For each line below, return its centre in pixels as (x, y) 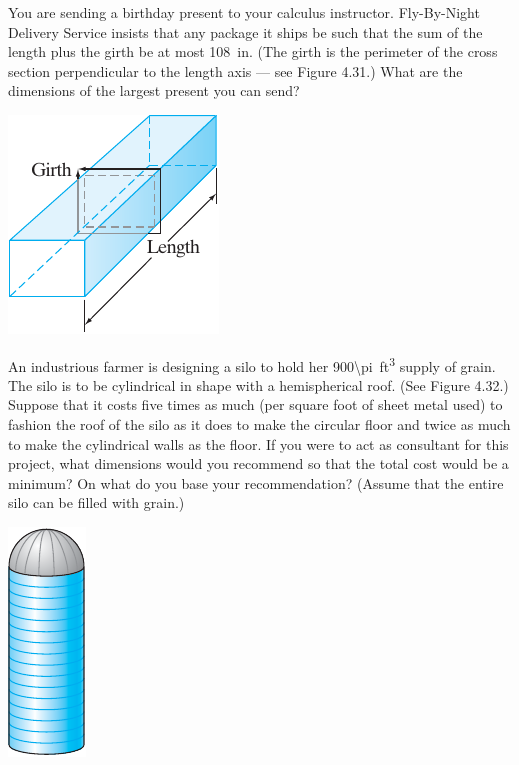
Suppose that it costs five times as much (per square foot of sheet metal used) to (255, 404)
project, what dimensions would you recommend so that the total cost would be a (258, 463)
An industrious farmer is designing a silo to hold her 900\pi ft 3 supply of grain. (252, 364)
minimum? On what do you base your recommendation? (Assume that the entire (256, 482)
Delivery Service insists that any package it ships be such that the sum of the (245, 31)
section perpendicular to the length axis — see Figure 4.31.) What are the (235, 70)
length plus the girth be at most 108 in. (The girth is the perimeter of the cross (253, 51)
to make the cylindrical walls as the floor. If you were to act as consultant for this (258, 443)
